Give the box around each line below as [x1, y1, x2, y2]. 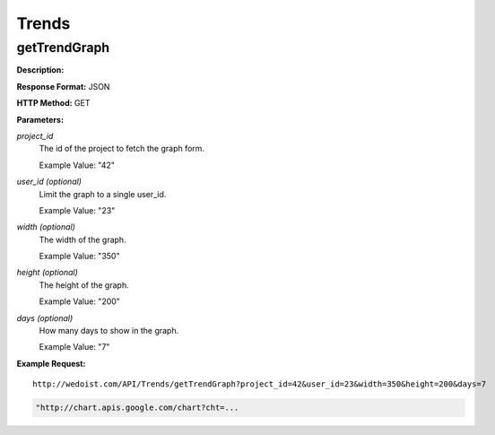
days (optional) [16, 312, 74, 323]
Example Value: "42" [39, 160, 116, 170]
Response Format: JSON [16, 81, 110, 91]
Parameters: [16, 114, 65, 125]
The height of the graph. [39, 279, 129, 291]
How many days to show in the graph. [39, 326, 179, 336]
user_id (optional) [16, 176, 82, 187]
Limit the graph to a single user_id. [39, 188, 167, 199]
